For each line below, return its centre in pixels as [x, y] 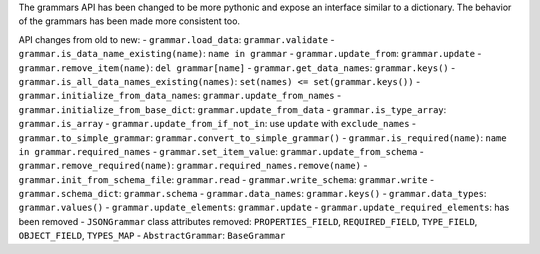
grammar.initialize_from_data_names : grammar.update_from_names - [180, 96]
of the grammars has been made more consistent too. [129, 21]
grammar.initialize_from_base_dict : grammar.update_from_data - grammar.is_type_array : [232, 109]
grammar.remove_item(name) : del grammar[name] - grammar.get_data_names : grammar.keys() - [237, 67]
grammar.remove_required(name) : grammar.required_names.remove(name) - [193, 166]
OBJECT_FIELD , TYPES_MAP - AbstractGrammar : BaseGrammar [152, 236]
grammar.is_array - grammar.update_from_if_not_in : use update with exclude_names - [217, 124]
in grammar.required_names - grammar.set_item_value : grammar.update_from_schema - [221, 151]
